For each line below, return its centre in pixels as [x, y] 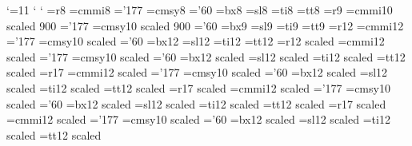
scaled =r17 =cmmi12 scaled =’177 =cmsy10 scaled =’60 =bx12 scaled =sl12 [197, 72]
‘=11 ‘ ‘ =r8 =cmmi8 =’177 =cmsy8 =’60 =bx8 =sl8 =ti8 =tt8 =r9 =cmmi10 [200, 10]
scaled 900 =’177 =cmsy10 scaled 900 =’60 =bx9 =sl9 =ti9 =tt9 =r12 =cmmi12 [205, 25]
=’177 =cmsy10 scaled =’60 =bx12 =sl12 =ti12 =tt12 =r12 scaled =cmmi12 [196, 41]
